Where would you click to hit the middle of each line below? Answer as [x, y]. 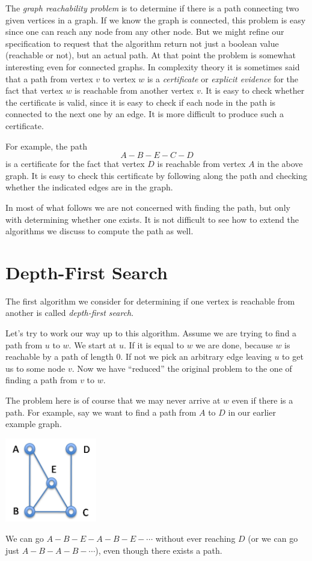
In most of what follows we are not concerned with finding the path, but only [148, 207]
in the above [280, 164]
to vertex [119, 78]
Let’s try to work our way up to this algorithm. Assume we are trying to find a [151, 333]
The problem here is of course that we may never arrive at [113, 400]
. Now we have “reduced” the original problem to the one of [182, 368]
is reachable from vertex [201, 164]
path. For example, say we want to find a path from [101, 412]
